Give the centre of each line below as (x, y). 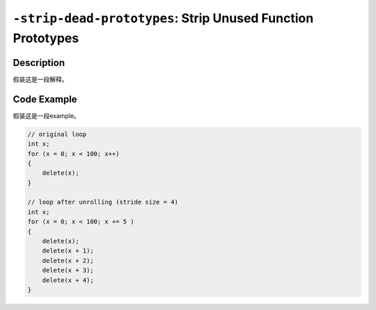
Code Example (45, 99)
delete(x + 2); (68, 260)
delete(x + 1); (68, 251)
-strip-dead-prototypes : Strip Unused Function (163, 18)
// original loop (57, 134)
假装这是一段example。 (46, 115)
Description (39, 63)
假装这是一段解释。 (40, 79)
